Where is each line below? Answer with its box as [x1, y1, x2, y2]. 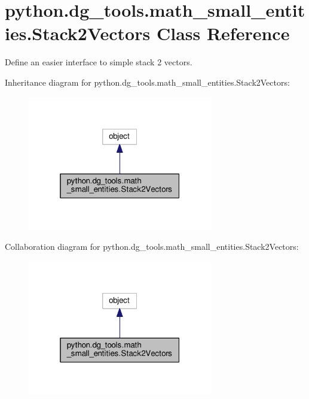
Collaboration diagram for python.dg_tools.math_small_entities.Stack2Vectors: [5, 240, 299, 253]
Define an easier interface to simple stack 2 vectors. [5, 56, 192, 68]
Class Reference [156, 21, 290, 46]
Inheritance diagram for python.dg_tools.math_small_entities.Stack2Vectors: [5, 75, 290, 88]
